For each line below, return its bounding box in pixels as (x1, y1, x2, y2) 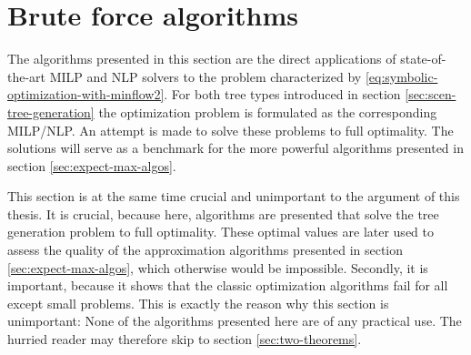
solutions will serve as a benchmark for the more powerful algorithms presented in (7, 138, 464, 157)
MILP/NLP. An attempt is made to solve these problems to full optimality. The (7, 120, 454, 139)
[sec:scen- (405, 85, 456, 104)
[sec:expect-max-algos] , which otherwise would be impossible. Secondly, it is (7, 258, 428, 277)
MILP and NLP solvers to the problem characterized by (49, 66, 362, 86)
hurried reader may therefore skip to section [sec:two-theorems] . (7, 330, 362, 349)
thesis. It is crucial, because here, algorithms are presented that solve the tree (7, 204, 439, 223)
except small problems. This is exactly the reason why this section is (7, 293, 389, 312)
